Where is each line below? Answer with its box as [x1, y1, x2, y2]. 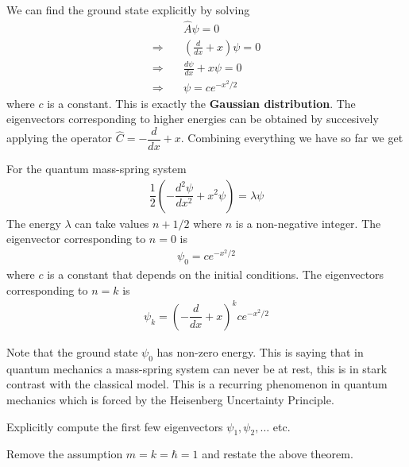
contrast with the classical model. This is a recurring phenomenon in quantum [6, 376, 388, 392]
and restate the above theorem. [202, 446, 353, 462]
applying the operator [6, 129, 113, 146]
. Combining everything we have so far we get [180, 129, 403, 146]
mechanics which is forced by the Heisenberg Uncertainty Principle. [6, 391, 334, 407]
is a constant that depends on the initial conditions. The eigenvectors [47, 266, 384, 283]
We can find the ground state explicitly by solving [6, 2, 250, 17]
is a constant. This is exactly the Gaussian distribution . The [47, 95, 356, 111]
